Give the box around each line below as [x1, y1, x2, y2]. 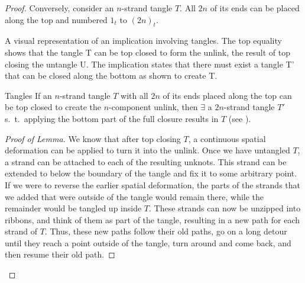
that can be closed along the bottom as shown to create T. [5, 69, 218, 82]
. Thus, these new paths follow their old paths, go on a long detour [44, 225, 287, 237]
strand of [5, 225, 37, 237]
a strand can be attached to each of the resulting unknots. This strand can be [5, 155, 287, 168]
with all [121, 89, 148, 101]
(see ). [228, 112, 251, 124]
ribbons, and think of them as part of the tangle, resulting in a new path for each [5, 213, 300, 226]
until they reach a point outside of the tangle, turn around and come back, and [5, 236, 291, 249]
